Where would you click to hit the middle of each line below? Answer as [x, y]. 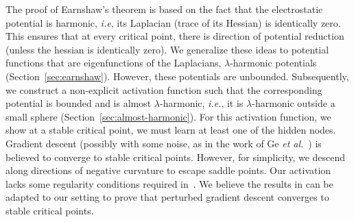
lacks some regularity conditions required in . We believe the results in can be [169, 183]
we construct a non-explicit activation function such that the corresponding [164, 89]
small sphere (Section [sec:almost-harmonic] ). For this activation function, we [168, 116]
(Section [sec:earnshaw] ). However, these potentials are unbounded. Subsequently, [177, 76]
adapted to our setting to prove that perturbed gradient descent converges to [167, 197]
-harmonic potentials [273, 63]
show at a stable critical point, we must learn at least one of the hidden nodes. [171, 130]
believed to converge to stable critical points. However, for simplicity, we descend [176, 157]
